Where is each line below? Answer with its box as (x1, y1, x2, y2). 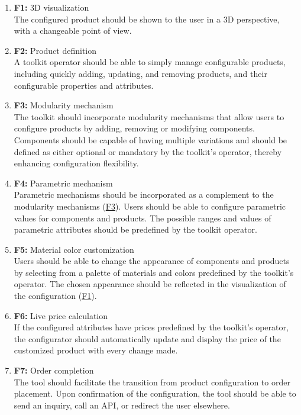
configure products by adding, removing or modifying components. (14, 122, 255, 134)
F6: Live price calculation (14, 309, 108, 321)
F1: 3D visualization (14, 1, 89, 13)
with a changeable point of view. (14, 24, 132, 37)
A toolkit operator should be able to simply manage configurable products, (14, 56, 286, 68)
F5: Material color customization (14, 243, 134, 255)
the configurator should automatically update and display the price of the (14, 332, 281, 345)
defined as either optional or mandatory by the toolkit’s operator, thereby (14, 145, 282, 157)
